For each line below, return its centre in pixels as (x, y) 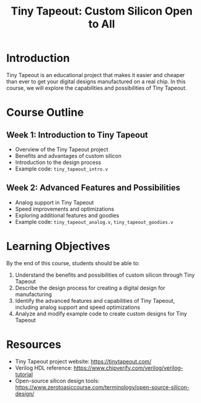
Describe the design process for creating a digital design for (90, 288)
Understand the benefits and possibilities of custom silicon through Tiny (105, 275)
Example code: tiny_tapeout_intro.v (61, 169)
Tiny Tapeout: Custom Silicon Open (102, 11)
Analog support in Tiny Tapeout (54, 202)
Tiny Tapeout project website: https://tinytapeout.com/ (83, 361)
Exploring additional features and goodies (67, 215)
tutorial (24, 374)
